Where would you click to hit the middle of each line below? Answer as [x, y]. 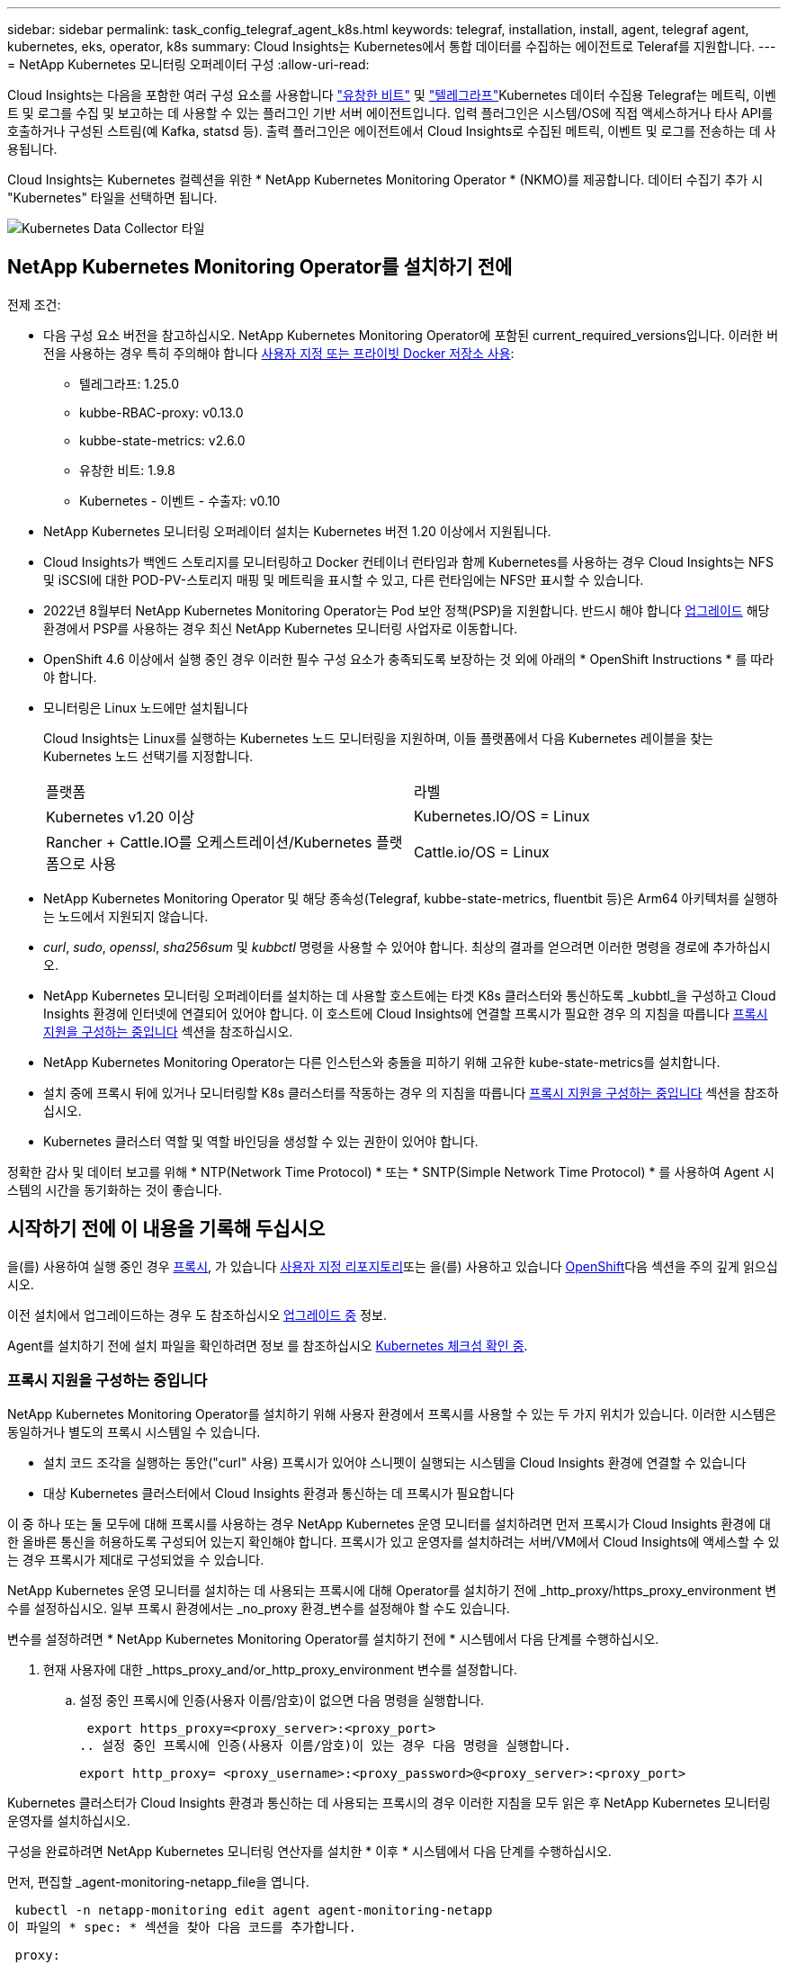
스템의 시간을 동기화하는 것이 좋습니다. [115, 1189]
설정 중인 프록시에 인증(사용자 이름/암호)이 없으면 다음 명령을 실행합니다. [282, 1700]
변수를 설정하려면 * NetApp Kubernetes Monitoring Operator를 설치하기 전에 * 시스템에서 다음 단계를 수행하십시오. [333, 1639]
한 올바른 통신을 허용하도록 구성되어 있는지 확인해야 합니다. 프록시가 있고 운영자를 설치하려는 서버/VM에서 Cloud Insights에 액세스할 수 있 [394, 1542]
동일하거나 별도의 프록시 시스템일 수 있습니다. [134, 1432]
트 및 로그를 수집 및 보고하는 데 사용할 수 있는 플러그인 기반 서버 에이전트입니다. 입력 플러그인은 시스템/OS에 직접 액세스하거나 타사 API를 [390, 113]
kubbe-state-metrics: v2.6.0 [162, 440]
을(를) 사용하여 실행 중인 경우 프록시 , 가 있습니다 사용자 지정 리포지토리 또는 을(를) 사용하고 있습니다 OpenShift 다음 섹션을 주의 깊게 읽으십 [393, 1266]
